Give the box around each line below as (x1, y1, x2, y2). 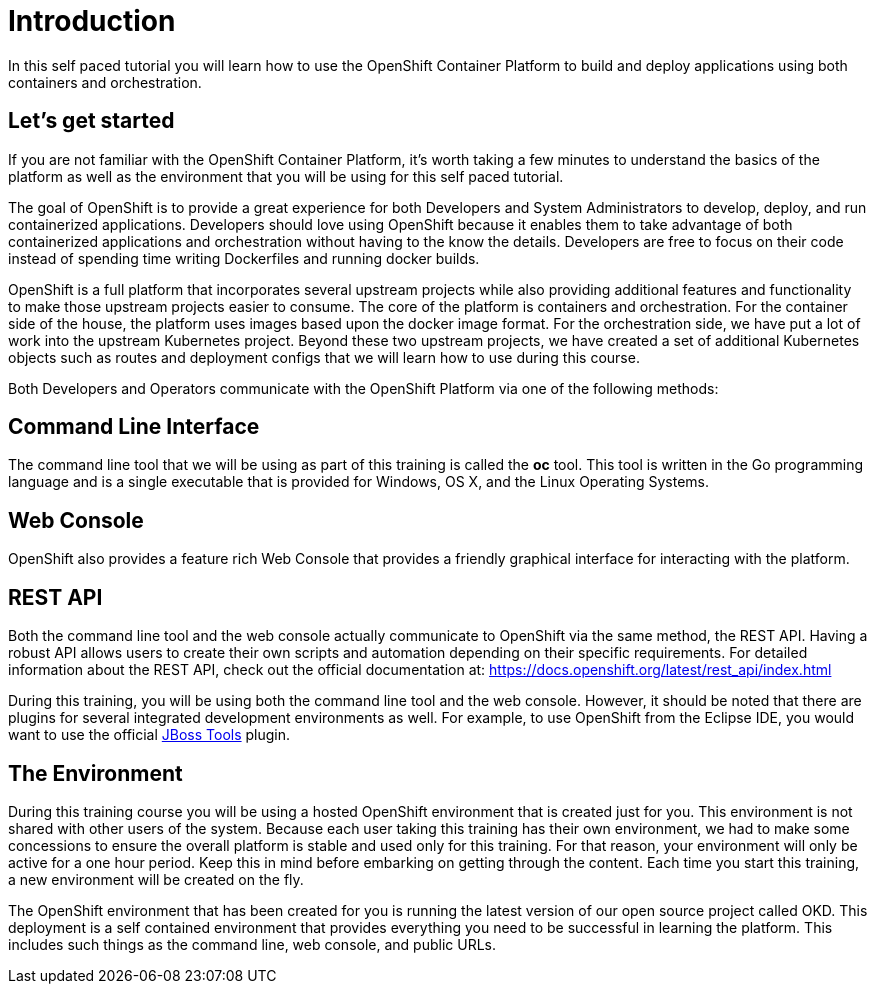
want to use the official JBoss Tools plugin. (8, 726, 291, 744)
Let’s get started (8, 108, 175, 134)
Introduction (8, 4, 176, 38)
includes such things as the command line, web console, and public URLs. (8, 935, 496, 953)
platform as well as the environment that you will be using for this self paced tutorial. (8, 167, 564, 185)
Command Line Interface (8, 414, 260, 440)
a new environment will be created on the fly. (8, 870, 304, 888)
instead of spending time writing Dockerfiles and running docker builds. (8, 249, 480, 267)
